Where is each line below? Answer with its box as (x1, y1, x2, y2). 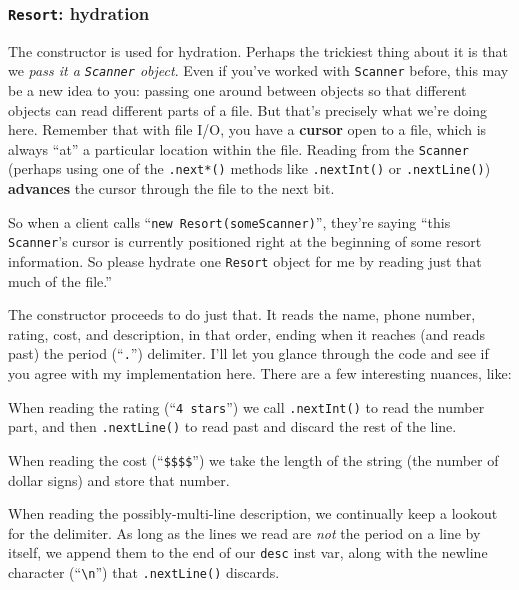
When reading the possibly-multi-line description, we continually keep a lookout (8, 503, 498, 524)
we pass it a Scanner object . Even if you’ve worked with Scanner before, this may (8, 60, 509, 81)
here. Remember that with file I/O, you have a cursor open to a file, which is (8, 119, 487, 140)
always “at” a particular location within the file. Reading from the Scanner (8, 138, 469, 159)
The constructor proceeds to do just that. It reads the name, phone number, (8, 304, 476, 325)
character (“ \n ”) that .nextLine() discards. (8, 562, 280, 583)
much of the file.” (8, 270, 112, 291)
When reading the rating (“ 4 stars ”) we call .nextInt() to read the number (8, 396, 485, 417)
